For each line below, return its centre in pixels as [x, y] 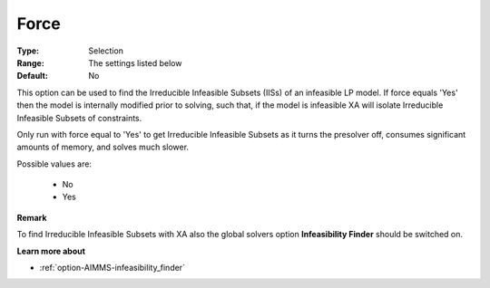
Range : [30, 62]
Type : [28, 51]
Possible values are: [54, 164]
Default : [33, 76]
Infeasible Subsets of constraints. [79, 118]
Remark [32, 217]
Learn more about [51, 251]
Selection [106, 51]
